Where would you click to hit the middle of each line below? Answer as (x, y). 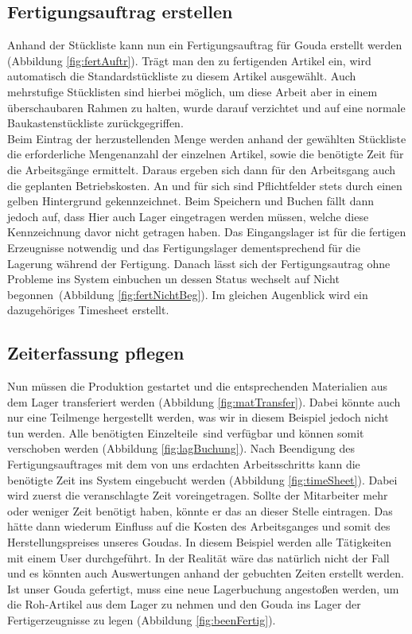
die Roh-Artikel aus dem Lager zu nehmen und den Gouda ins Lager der (184, 604)
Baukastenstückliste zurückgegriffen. (95, 123)
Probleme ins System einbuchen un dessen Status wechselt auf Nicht (173, 279)
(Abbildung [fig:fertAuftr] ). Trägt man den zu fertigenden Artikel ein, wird (189, 60)
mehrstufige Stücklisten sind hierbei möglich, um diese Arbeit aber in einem (192, 91)
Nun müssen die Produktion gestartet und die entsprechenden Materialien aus (197, 386)
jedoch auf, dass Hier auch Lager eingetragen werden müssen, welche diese (188, 216)
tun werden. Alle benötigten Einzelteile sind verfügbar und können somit (186, 432)
